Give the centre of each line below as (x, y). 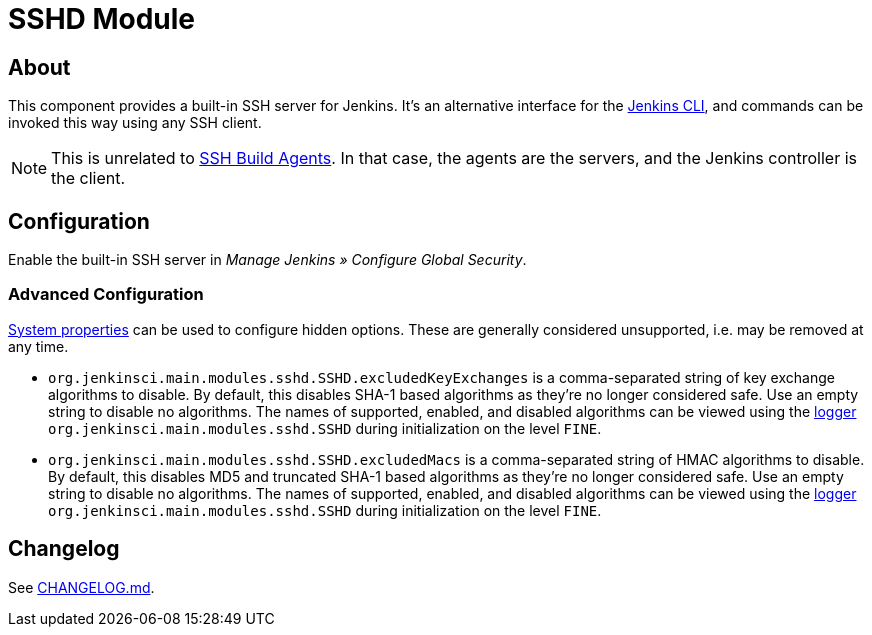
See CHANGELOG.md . (81, 587)
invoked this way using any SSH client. (135, 123)
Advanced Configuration (106, 294)
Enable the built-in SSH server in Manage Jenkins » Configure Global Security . (267, 260)
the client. (88, 178)
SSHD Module (102, 19)
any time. (38, 346)
